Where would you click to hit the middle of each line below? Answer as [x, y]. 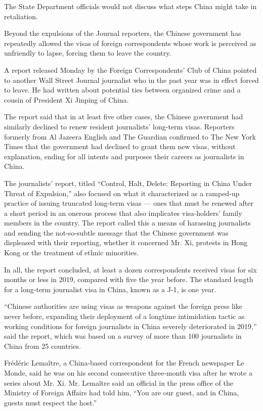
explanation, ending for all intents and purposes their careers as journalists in [124, 156]
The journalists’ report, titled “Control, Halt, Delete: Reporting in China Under [128, 183]
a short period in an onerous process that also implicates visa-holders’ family [123, 213]
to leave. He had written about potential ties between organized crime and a [122, 90]
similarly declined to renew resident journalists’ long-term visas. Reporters [119, 126]
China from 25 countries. [42, 346]
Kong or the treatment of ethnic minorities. [71, 253]
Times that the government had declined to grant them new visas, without [120, 146]
